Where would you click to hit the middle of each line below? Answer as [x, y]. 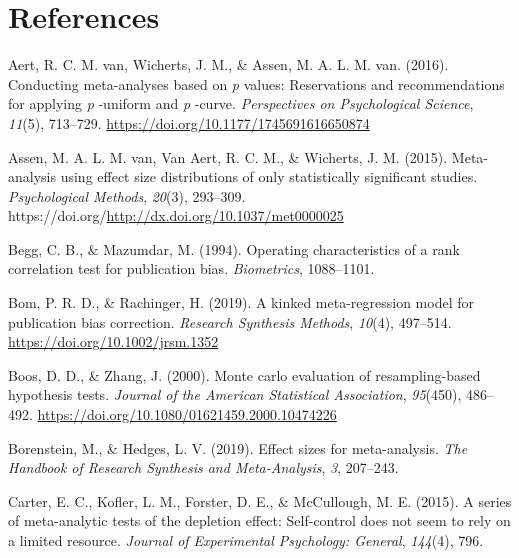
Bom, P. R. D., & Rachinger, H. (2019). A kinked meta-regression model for [241, 302]
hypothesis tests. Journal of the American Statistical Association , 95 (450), [235, 394]
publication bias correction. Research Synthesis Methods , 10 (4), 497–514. [230, 321]
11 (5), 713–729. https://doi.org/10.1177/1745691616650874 [189, 122]
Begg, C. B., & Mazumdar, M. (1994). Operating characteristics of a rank [234, 248]
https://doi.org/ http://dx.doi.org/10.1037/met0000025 [176, 215]
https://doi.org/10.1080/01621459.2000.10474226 [187, 414]
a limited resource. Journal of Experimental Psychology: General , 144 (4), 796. [246, 540]
